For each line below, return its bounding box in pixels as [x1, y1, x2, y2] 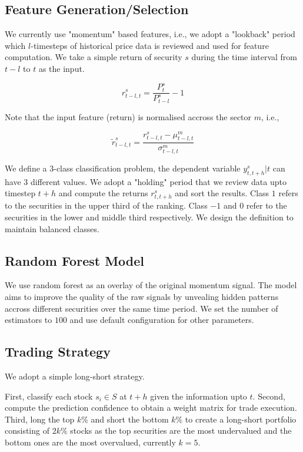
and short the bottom [91, 413, 169, 425]
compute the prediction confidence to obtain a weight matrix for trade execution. [5, 401, 297, 414]
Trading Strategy [5, 342, 111, 361]
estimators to [5, 314, 52, 326]
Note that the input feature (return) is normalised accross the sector [5, 110, 252, 123]
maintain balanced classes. [5, 222, 99, 235]
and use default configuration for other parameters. [69, 314, 254, 326]
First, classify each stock [5, 390, 93, 402]
